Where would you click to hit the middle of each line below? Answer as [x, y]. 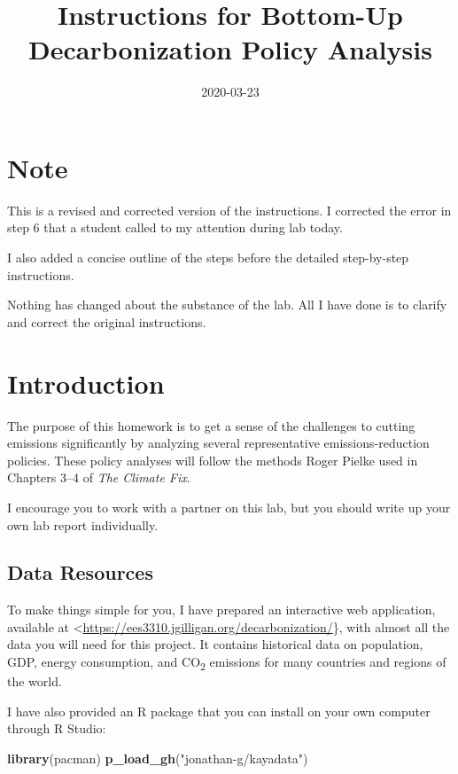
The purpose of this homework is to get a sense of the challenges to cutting [211, 425]
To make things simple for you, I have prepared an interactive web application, [221, 610]
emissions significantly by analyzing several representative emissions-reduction [218, 443]
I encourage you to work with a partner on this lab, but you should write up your [229, 507]
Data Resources [80, 572]
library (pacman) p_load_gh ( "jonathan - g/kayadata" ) [158, 758]
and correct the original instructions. [107, 321]
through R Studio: [57, 728]
